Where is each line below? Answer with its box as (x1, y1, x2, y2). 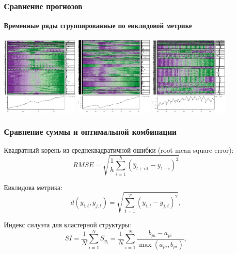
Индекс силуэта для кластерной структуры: (4, 219, 131, 229)
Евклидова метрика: (4, 182, 63, 192)
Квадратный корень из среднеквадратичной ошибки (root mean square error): (4, 144, 234, 155)
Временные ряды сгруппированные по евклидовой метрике (4, 20, 192, 31)
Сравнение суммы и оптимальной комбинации (4, 126, 177, 138)
